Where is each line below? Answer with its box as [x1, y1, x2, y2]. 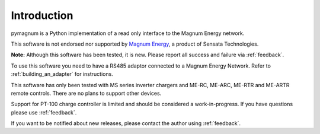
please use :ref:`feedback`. [11, 109, 77, 116]
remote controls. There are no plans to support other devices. [11, 90, 162, 97]
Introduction [11, 9, 73, 22]
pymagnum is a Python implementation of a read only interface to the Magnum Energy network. [11, 30, 245, 37]
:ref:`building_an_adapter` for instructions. [11, 71, 114, 78]
